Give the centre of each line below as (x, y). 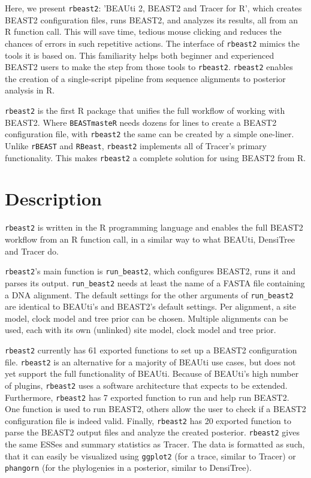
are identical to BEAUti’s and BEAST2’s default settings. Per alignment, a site (150, 306)
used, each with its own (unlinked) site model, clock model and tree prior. (141, 330)
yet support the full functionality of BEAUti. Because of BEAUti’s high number (152, 373)
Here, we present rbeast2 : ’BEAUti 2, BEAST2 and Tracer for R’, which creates (153, 8)
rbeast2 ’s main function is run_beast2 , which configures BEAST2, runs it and (150, 271)
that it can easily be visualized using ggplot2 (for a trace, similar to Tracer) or (150, 456)
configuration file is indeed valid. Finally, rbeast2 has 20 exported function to (148, 420)
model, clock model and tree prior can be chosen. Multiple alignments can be (147, 318)
